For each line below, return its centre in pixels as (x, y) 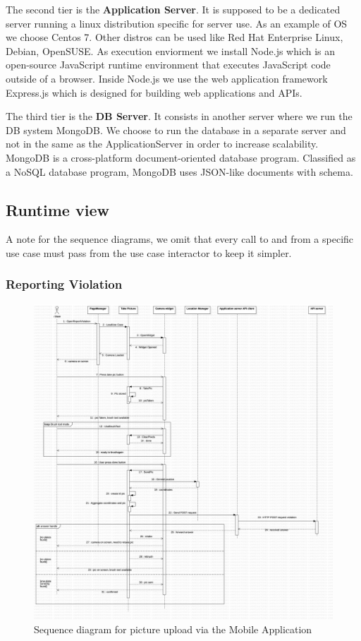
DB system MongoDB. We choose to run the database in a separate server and (176, 130)
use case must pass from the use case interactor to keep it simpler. (149, 252)
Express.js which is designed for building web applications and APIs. (154, 92)
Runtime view (57, 209)
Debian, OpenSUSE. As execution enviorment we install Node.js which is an (171, 50)
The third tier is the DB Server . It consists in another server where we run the (179, 116)
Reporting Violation (64, 284)
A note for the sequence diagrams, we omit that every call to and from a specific (180, 239)
